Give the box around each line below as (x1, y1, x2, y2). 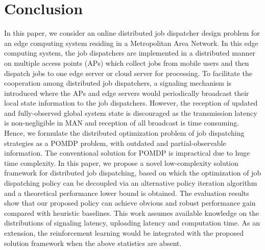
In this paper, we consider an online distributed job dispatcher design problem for (4, 28, 260, 38)
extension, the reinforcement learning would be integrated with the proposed (4, 228, 244, 238)
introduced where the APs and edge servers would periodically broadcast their (4, 87, 249, 98)
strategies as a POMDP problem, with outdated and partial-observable (4, 137, 226, 148)
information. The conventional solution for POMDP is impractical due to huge (4, 147, 250, 158)
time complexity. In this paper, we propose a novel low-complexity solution (4, 157, 238, 168)
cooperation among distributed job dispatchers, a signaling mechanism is (4, 78, 232, 88)
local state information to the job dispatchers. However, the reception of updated (4, 97, 258, 108)
